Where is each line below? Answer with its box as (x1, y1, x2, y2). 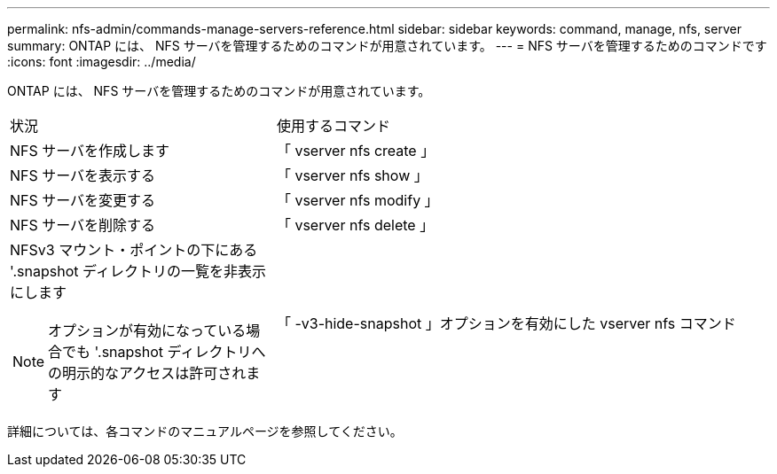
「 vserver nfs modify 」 (276, 191, 439, 209)
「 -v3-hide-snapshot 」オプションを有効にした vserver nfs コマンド (276, 315, 736, 332)
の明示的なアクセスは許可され (48, 364, 247, 382)
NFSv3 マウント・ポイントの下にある (10, 241, 258, 259)
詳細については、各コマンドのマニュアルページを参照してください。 (7, 423, 403, 439)
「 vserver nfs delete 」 (276, 216, 435, 234)
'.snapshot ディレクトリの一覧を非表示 (10, 262, 266, 280)
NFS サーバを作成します (10, 142, 170, 159)
